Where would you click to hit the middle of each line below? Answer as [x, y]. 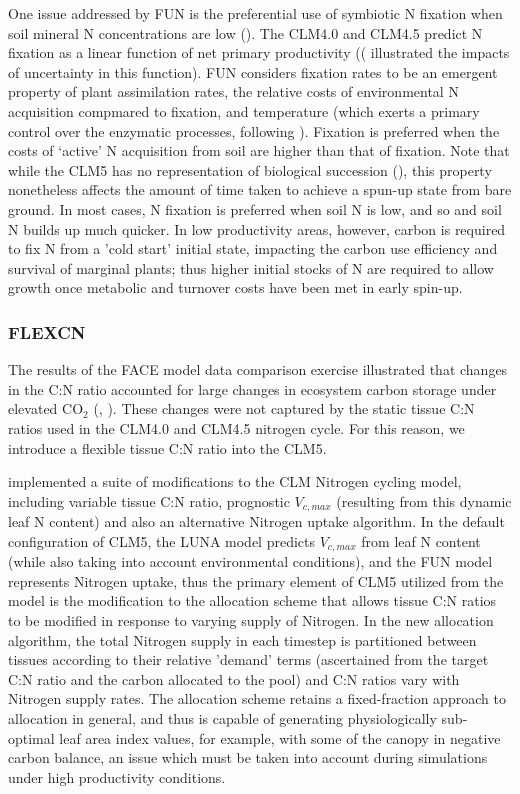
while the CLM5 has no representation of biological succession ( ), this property [250, 169]
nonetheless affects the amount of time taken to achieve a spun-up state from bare [260, 189]
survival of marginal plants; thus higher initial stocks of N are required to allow [251, 267]
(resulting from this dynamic [424, 500]
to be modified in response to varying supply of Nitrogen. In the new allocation [251, 619]
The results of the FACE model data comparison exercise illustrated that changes [258, 369]
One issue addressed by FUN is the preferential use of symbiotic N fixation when [255, 13]
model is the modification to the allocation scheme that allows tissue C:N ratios [252, 600]
